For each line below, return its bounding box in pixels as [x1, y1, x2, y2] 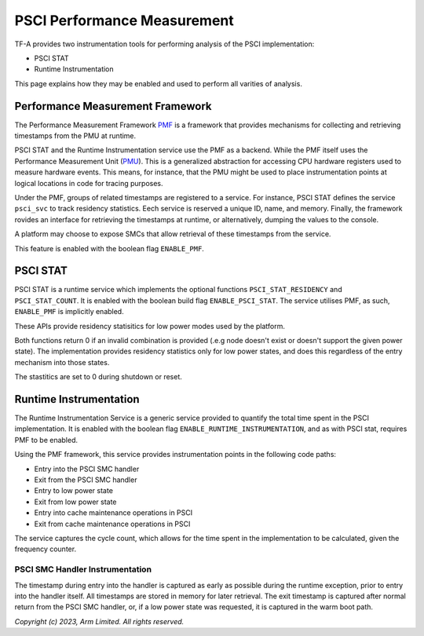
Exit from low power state [34, 497, 117, 506]
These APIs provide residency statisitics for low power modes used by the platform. [14, 321, 286, 331]
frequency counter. [14, 544, 77, 554]
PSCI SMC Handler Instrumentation [14, 564, 152, 575]
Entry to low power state [34, 486, 114, 495]
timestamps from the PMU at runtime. [14, 131, 137, 141]
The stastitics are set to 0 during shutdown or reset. [14, 372, 182, 382]
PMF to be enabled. [14, 435, 79, 444]
